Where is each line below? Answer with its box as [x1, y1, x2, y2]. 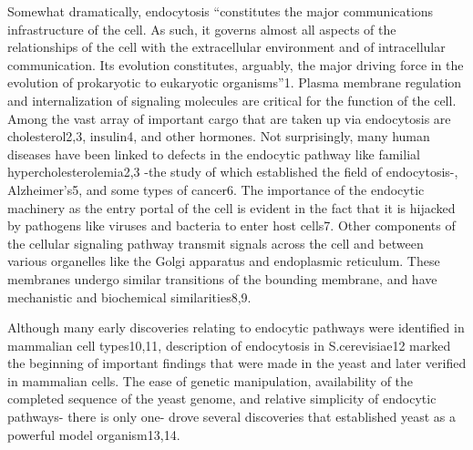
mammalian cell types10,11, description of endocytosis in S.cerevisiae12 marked [7, 335, 451, 354]
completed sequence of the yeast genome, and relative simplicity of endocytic [7, 389, 437, 408]
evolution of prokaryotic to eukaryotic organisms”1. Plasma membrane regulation [7, 73, 462, 92]
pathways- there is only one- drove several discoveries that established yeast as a [7, 407, 456, 426]
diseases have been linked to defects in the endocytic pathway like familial [7, 144, 420, 163]
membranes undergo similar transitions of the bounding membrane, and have [7, 269, 437, 288]
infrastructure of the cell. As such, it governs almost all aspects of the [7, 19, 396, 38]
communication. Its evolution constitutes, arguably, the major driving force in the [7, 55, 464, 74]
